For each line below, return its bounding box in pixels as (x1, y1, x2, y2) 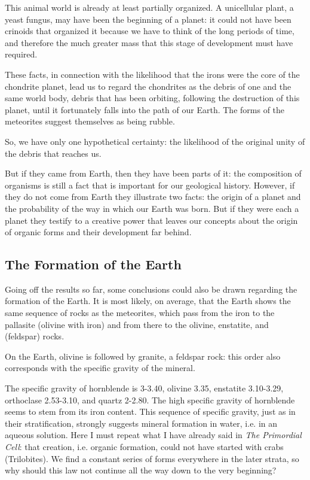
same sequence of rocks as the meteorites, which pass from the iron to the (5, 306, 275, 319)
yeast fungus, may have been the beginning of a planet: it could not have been (5, 13, 291, 25)
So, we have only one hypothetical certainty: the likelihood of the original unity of (5, 135, 305, 147)
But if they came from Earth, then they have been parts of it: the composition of (5, 167, 302, 180)
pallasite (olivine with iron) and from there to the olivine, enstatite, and (5, 318, 269, 330)
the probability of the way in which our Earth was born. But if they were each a (5, 202, 299, 214)
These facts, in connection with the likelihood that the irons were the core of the (5, 68, 300, 80)
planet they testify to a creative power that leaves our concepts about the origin (5, 214, 298, 226)
